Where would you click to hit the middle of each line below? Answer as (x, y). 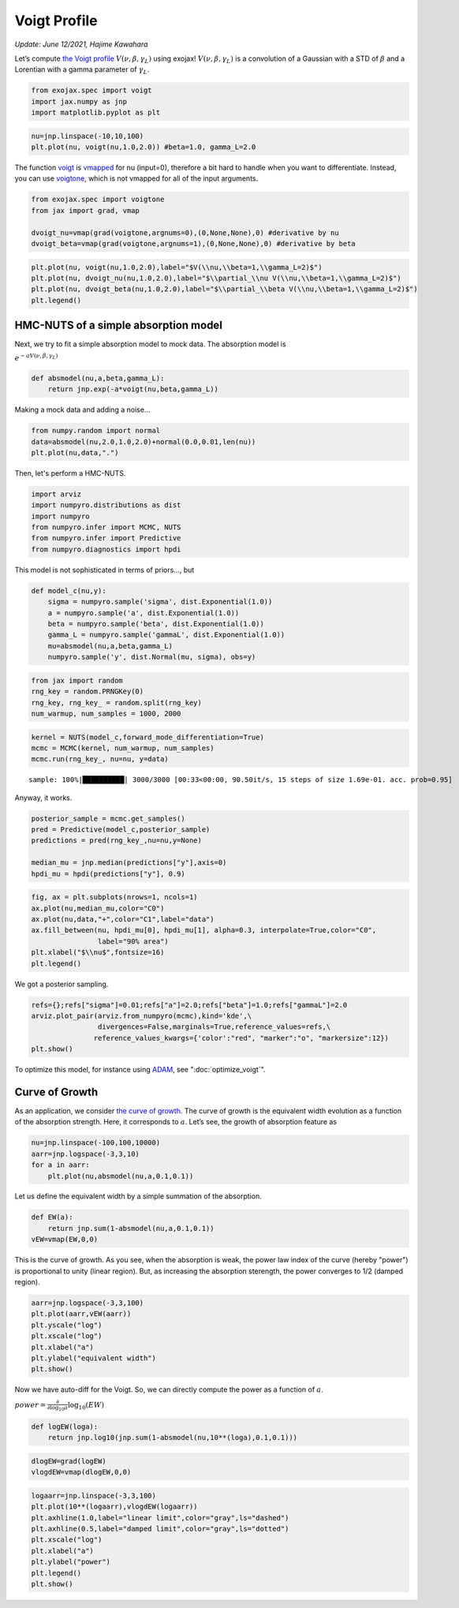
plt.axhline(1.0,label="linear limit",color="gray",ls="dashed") (160, 1518)
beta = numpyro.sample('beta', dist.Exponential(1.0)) (156, 624)
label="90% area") (133, 941)
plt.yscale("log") (67, 1325)
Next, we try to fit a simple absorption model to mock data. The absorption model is (151, 344)
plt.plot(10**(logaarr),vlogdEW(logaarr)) (114, 1507)
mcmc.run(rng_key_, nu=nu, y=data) (100, 759)
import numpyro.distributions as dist (106, 505)
